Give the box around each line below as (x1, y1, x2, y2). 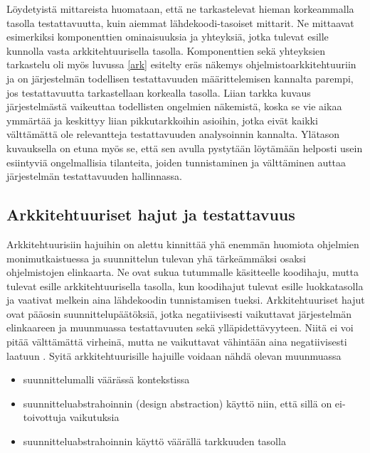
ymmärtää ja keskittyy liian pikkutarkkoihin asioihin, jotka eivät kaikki (6, 112, 318, 127)
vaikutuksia (69, 410, 120, 425)
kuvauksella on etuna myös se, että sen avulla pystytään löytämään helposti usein (6, 140, 363, 155)
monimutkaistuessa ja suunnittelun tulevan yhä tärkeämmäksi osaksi (6, 250, 306, 265)
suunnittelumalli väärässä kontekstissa (23, 372, 190, 387)
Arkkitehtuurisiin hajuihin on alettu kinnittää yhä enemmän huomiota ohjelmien (6, 236, 359, 251)
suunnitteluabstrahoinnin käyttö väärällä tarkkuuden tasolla (23, 434, 286, 449)
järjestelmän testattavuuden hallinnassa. (6, 169, 182, 183)
